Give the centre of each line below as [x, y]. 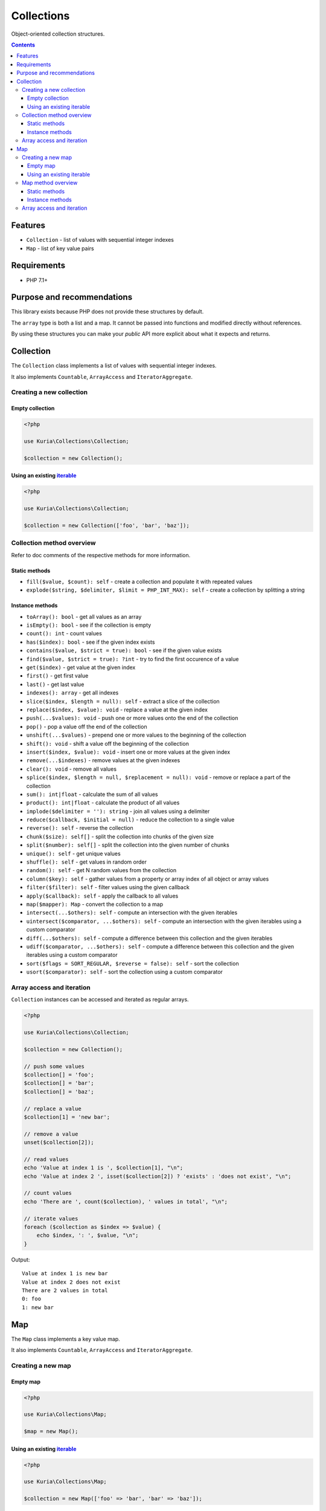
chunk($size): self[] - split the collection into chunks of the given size [120, 836]
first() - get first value [57, 676]
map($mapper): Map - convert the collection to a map [94, 904]
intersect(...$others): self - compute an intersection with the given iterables [132, 913]
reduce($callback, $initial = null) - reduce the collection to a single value [130, 820]
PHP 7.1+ [37, 280]
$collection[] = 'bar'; [59, 1083]
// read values [46, 1159]
